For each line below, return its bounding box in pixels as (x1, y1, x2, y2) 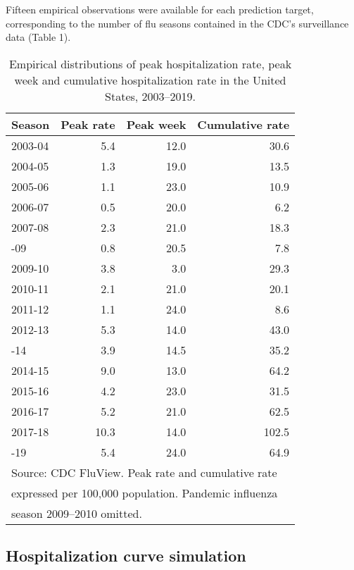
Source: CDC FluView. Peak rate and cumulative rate (11, 464, 277, 481)
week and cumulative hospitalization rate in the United (14, 71, 286, 88)
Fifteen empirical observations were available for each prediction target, (6, 2, 314, 16)
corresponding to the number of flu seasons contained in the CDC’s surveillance (6, 16, 349, 30)
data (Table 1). (6, 30, 71, 44)
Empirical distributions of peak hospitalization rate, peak (8, 55, 292, 72)
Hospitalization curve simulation (6, 545, 246, 566)
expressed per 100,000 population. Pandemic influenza (11, 484, 278, 501)
